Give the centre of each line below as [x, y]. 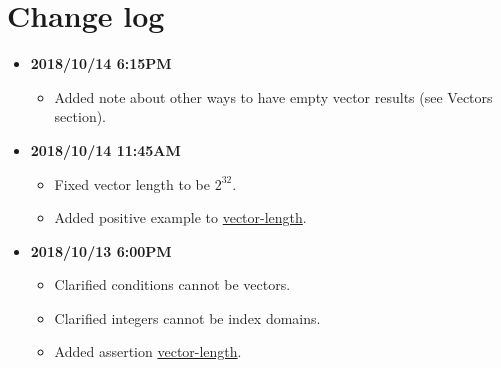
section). [80, 116]
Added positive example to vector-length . [180, 217]
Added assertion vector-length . [148, 351]
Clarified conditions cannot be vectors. [172, 284]
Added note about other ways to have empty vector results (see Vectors [273, 96]
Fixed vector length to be [132, 183]
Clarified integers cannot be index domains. [187, 317]
